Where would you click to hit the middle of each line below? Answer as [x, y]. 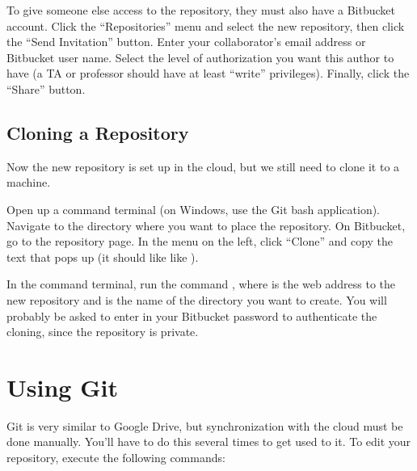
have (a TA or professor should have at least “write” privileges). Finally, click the [208, 73]
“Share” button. [46, 88]
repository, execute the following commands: [116, 458]
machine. [29, 182]
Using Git [62, 387]
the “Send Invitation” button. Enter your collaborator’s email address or [186, 42]
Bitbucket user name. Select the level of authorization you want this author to [200, 57]
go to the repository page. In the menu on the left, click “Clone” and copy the [200, 241]
